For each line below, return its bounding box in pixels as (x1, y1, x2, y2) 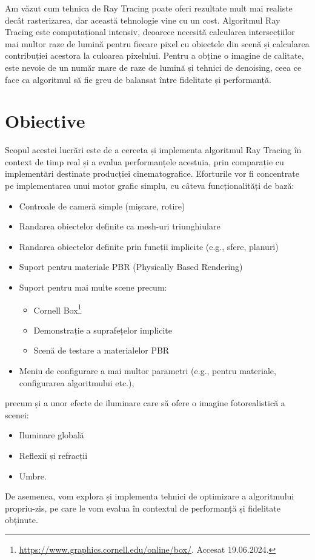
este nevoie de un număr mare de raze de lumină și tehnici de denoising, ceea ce (5, 61, 302, 73)
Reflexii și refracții (19, 449, 88, 462)
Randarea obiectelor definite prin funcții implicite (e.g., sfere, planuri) (19, 240, 279, 252)
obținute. (5, 513, 38, 526)
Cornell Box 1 (33, 301, 82, 316)
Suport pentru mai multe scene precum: (19, 281, 167, 294)
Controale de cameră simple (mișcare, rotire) (19, 199, 185, 212)
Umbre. (19, 469, 47, 482)
